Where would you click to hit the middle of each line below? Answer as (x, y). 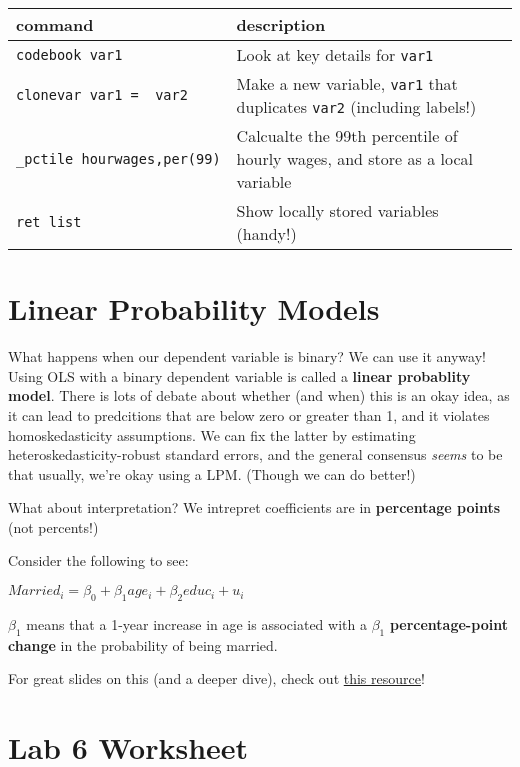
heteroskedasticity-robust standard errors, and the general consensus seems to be (255, 454)
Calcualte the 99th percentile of (347, 135)
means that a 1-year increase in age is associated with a (196, 623)
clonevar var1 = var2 (102, 95)
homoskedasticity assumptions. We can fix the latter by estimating (212, 434)
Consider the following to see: (98, 560)
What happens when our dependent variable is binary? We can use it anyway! (247, 356)
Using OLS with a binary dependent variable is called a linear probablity (239, 375)
